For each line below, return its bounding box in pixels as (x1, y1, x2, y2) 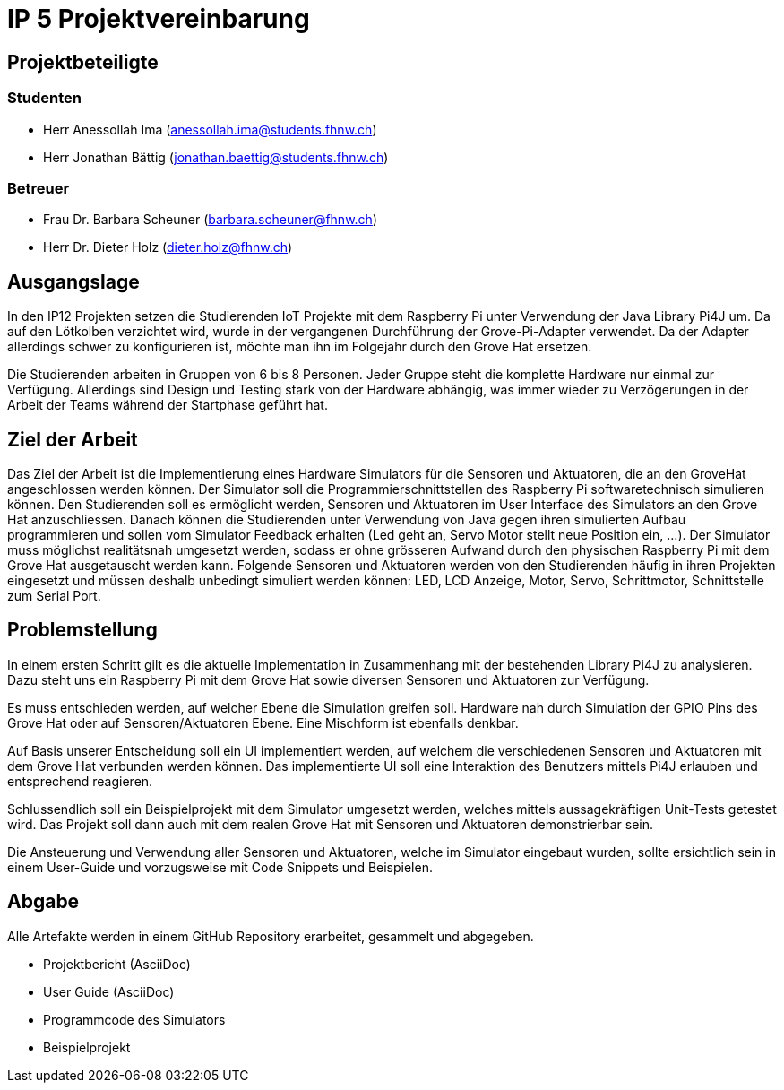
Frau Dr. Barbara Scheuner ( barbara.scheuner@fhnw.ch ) (43, 212, 377, 228)
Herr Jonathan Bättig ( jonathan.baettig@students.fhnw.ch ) (43, 149, 389, 165)
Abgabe (7, 890, 80, 913)
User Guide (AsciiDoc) (43, 983, 175, 999)
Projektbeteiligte (7, 50, 159, 74)
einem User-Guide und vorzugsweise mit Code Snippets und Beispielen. (7, 859, 433, 875)
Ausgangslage (7, 270, 140, 293)
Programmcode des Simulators (43, 1011, 226, 1027)
